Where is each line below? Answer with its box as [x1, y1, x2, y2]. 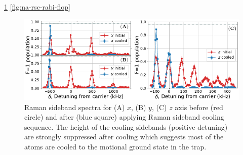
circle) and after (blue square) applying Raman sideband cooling [24, 112, 224, 122]
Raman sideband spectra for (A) [24, 101, 125, 112]
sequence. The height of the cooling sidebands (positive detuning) [24, 121, 228, 132]
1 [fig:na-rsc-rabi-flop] [4, 2, 70, 12]
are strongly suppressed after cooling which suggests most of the [24, 131, 224, 142]
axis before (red [175, 101, 223, 112]
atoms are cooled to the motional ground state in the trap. [24, 141, 207, 151]
